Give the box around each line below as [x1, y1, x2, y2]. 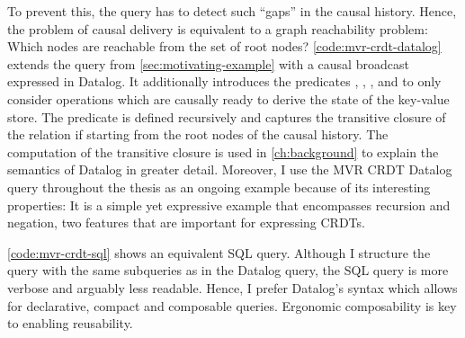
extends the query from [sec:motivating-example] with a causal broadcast [7, 54, 409, 73]
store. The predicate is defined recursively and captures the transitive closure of [7, 107, 446, 126]
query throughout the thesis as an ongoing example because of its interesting [7, 177, 431, 196]
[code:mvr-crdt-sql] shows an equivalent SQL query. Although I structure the [7, 243, 431, 262]
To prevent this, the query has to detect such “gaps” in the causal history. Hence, [7, 2, 457, 20]
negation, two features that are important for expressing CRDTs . [7, 213, 365, 232]
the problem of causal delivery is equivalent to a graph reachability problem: [7, 19, 428, 38]
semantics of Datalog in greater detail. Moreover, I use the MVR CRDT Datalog [7, 160, 452, 179]
